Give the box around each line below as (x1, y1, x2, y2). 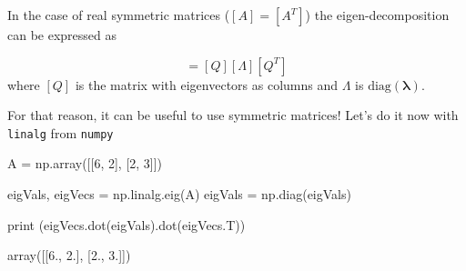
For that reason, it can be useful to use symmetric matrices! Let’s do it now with (7, 105, 459, 125)
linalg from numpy (7, 123, 114, 142)
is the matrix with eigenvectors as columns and (75, 75, 339, 94)
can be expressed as (7, 25, 117, 44)
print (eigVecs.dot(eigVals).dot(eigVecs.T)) (7, 215, 246, 234)
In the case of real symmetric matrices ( (7, 5, 230, 24)
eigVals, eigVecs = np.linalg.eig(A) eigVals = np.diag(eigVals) (7, 185, 351, 204)
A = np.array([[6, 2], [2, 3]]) (7, 154, 163, 173)
